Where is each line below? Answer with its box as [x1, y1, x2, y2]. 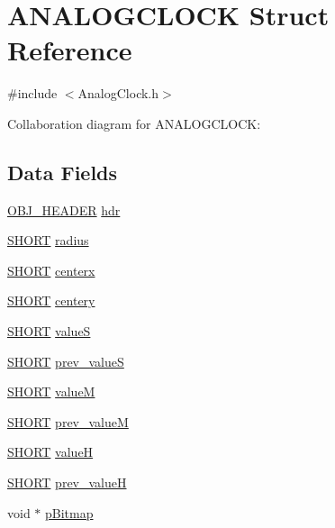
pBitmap [45, 503, 94, 522]
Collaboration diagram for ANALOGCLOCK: [7, 114, 261, 132]
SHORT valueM [7, 382, 95, 401]
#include [7, 84, 58, 103]
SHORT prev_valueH [7, 473, 127, 492]
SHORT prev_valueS [7, 351, 124, 370]
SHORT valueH [7, 442, 94, 461]
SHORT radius [7, 231, 89, 250]
